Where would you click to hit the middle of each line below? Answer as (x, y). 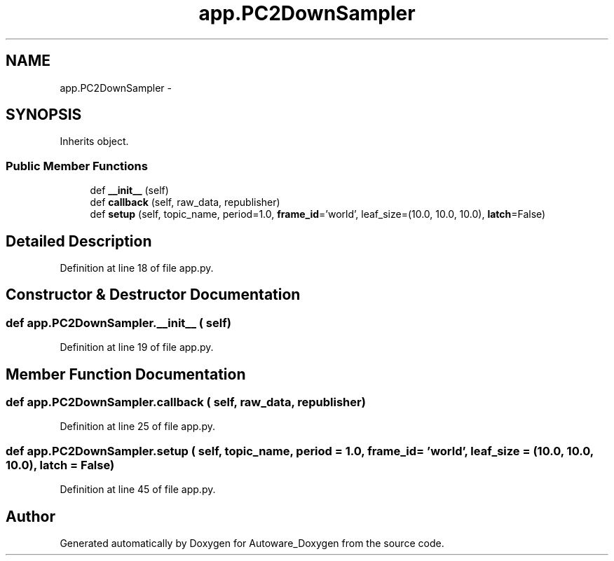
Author (30, 516)
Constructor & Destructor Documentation (153, 295)
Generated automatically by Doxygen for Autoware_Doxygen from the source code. (252, 543)
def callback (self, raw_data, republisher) (185, 202)
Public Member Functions (77, 166)
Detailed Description (79, 241)
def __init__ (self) (129, 191)
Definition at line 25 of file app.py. (137, 427)
